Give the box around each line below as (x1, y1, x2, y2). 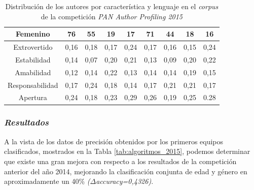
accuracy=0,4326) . (96, 176, 154, 186)
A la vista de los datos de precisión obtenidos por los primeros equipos (4, 136, 224, 146)
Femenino (16, 28, 50, 39)
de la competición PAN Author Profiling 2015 (41, 11, 183, 21)
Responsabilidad (8, 79, 58, 90)
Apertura (18, 92, 47, 103)
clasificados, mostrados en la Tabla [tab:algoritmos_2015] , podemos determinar (4, 146, 250, 156)
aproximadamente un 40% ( (4, 176, 90, 186)
